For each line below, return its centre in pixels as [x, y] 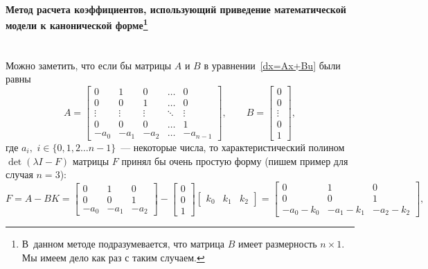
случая [19, 174]
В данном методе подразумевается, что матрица [123, 244]
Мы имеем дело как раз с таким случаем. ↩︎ [113, 257]
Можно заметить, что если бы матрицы [89, 65]
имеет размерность [277, 244]
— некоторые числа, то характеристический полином [233, 147]
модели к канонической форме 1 [77, 24]
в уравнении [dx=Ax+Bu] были [272, 65]
